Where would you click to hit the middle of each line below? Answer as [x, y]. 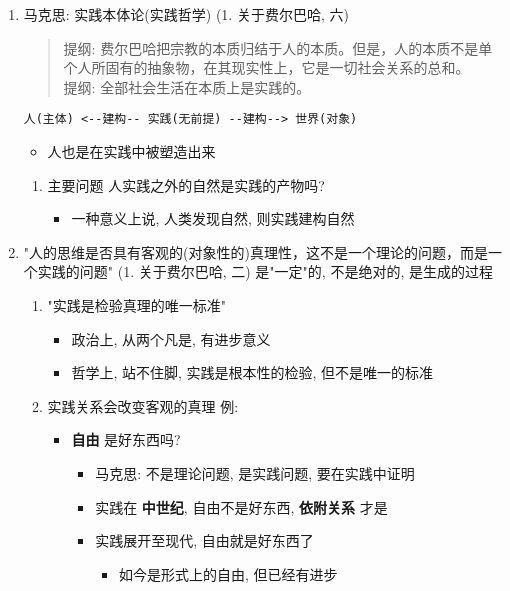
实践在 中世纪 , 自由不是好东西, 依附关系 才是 [241, 506]
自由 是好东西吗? [126, 439]
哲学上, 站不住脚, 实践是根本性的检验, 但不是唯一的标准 [252, 372]
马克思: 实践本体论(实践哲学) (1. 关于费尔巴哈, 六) [186, 14]
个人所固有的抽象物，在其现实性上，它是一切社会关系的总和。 [266, 67]
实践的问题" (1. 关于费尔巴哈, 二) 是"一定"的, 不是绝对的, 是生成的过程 [265, 271]
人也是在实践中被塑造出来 [131, 151]
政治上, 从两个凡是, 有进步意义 [171, 338]
